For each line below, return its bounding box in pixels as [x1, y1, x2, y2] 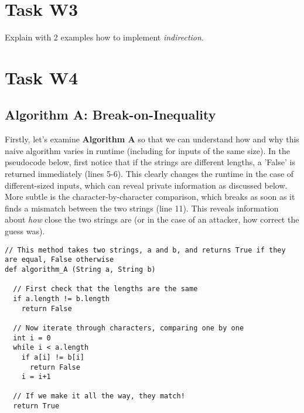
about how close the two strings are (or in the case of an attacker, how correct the [5, 213, 299, 226]
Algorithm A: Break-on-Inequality [5, 105, 216, 124]
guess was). [5, 225, 45, 237]
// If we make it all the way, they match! [13, 392, 185, 401]
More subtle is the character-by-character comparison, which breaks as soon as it [5, 190, 295, 203]
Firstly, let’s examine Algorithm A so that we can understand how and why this [5, 133, 299, 145]
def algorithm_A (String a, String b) [5, 265, 156, 274]
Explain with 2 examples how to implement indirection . [5, 31, 204, 43]
